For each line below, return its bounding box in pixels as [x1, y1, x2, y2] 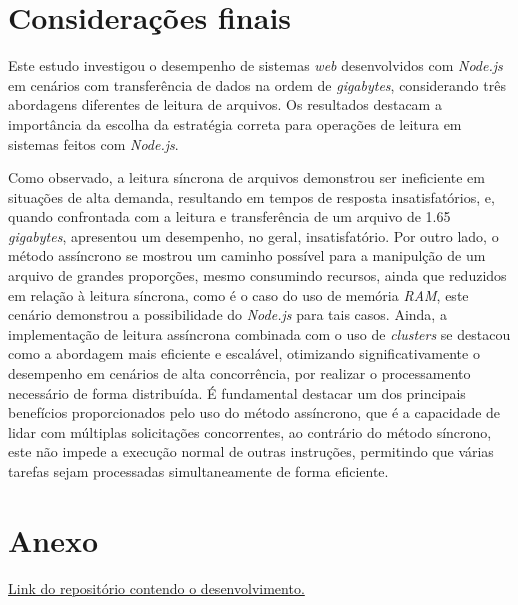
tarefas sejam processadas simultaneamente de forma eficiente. [8, 461, 389, 481]
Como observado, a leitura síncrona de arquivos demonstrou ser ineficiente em [8, 167, 485, 188]
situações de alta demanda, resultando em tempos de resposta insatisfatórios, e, [8, 186, 495, 207]
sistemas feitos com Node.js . [8, 133, 179, 154]
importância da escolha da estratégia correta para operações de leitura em [8, 113, 462, 134]
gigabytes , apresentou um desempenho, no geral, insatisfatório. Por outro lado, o [8, 225, 499, 246]
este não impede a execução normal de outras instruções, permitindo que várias [8, 441, 494, 462]
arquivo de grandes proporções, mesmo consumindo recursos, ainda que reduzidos [8, 265, 507, 286]
